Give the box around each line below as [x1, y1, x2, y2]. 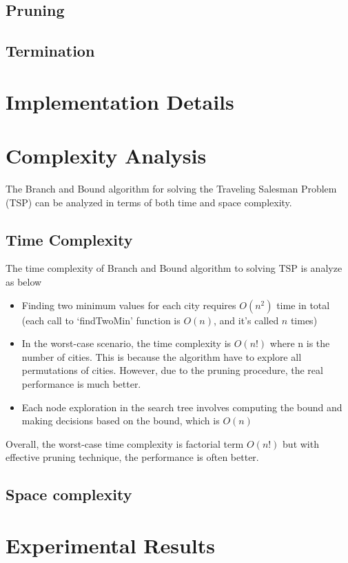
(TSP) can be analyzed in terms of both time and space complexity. [6, 195, 292, 209]
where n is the [269, 336, 330, 350]
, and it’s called [213, 313, 279, 327]
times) [290, 313, 318, 327]
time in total [276, 297, 330, 312]
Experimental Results [6, 531, 215, 559]
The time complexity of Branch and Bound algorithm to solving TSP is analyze [6, 261, 342, 275]
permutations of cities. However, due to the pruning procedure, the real [21, 363, 323, 377]
